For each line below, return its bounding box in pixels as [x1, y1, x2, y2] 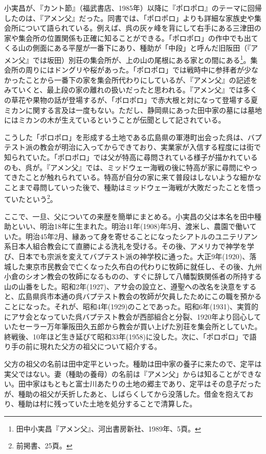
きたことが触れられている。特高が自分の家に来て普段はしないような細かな [11, 172, 261, 183]
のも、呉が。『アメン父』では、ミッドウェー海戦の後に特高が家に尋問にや [4, 162, 251, 172]
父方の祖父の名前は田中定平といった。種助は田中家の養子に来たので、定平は [4, 358, 262, 369]
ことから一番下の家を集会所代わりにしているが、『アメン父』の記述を [25, 74, 258, 85]
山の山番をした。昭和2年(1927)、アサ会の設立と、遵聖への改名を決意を [4, 281, 242, 291]
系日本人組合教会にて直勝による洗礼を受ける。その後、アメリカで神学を [4, 241, 247, 252]
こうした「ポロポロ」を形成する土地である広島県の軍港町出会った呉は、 [4, 131, 248, 142]
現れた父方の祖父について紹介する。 [39, 341, 162, 352]
